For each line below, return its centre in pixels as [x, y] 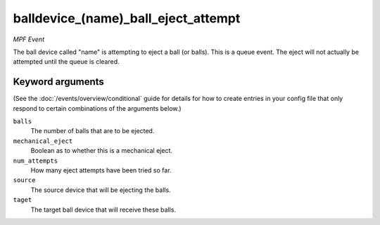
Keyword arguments [59, 82]
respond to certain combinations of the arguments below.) [97, 108]
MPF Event [29, 39]
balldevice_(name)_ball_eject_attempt [127, 18]
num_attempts [36, 161]
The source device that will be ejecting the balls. [101, 190]
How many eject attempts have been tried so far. [101, 170]
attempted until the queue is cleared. [66, 62]
